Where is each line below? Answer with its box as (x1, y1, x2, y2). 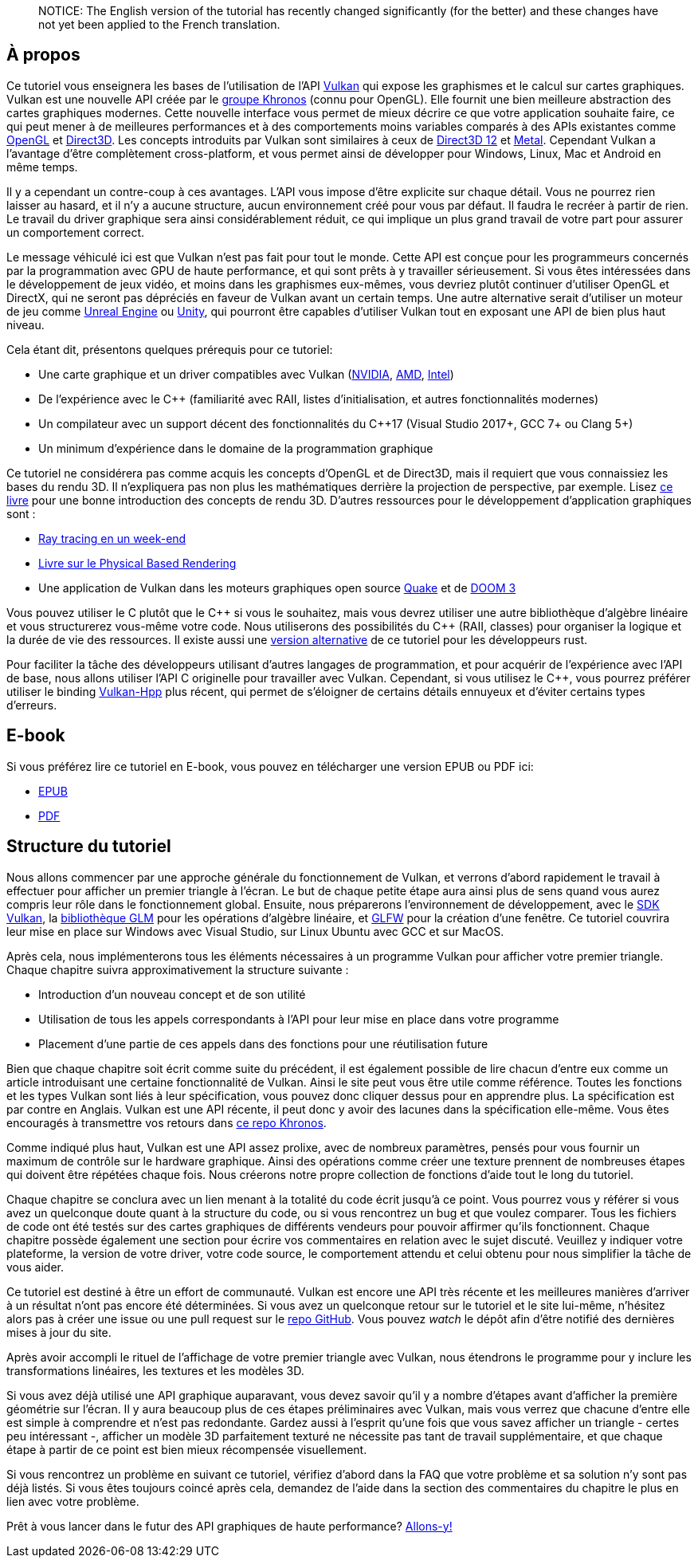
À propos (6, 45, 80, 65)
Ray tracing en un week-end (38, 531, 186, 545)
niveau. (6, 317, 45, 332)
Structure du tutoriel (6, 836, 171, 857)
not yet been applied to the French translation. (38, 18, 280, 31)
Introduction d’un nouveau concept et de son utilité (38, 987, 306, 1001)
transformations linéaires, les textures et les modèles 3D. (6, 1363, 304, 1377)
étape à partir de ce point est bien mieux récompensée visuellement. (6, 1442, 367, 1456)
